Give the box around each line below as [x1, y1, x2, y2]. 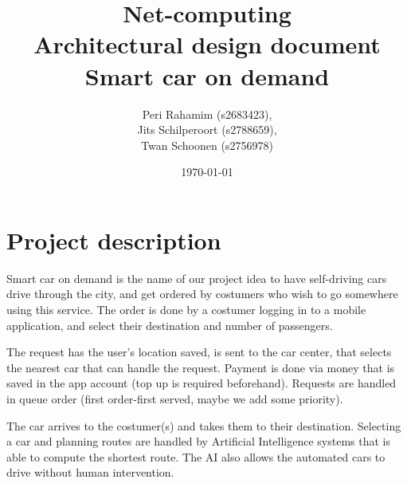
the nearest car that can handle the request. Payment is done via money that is [6, 359, 395, 375]
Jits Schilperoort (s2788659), [137, 121, 277, 138]
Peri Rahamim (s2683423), [142, 105, 272, 122]
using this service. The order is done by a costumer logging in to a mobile [6, 301, 366, 317]
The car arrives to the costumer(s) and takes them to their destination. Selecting [6, 417, 401, 434]
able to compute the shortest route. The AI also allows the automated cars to [6, 448, 385, 465]
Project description [6, 223, 221, 256]
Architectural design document [33, 28, 381, 61]
